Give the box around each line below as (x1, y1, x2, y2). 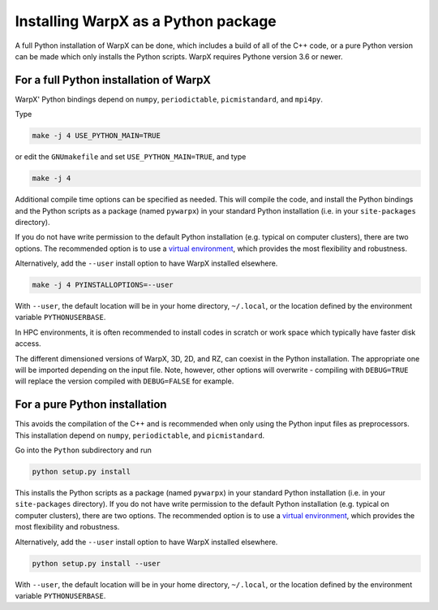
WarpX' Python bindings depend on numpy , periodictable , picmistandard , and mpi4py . (15, 94, 324, 104)
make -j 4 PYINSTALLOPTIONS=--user (32, 280, 174, 290)
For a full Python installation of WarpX (15, 73, 211, 87)
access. (15, 339, 41, 348)
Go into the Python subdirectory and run (15, 445, 152, 455)
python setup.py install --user (32, 559, 161, 568)
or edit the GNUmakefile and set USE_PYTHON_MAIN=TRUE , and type (15, 152, 247, 162)
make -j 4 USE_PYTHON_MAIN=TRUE (32, 131, 161, 141)
